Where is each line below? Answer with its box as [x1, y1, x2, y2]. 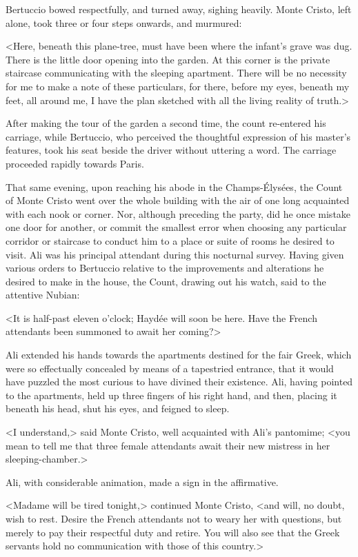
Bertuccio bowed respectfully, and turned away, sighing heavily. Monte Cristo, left [6, 2, 352, 16]
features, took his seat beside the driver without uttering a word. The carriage [6, 143, 337, 157]
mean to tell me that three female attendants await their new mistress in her [6, 438, 330, 452]
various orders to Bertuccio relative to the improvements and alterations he [6, 261, 324, 275]
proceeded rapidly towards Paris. [6, 156, 144, 170]
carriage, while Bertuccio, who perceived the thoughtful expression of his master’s [6, 129, 351, 143]
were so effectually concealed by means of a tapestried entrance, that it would [6, 361, 334, 375]
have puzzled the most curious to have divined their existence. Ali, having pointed [6, 374, 353, 389]
